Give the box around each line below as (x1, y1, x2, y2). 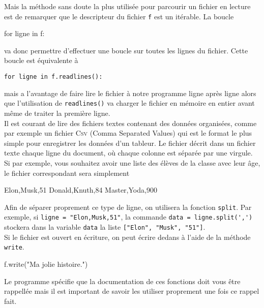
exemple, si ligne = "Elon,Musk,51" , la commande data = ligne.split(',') (4, 211, 253, 222)
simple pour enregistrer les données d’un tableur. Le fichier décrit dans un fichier (4, 137, 256, 148)
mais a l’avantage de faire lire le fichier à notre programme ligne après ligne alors (4, 87, 256, 98)
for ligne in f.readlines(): (4, 73, 103, 81)
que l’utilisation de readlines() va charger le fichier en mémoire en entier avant (4, 98, 255, 108)
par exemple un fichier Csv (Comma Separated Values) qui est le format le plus (4, 128, 252, 138)
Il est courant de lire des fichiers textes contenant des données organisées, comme (4, 117, 257, 128)
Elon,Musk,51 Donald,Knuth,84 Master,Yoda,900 (4, 184, 157, 195)
